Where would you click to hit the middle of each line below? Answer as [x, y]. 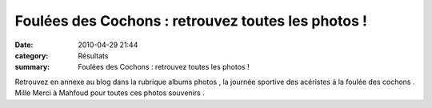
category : [32, 55]
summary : [32, 67]
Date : [24, 45]
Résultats [93, 55]
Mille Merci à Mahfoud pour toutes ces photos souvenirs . [110, 93]
